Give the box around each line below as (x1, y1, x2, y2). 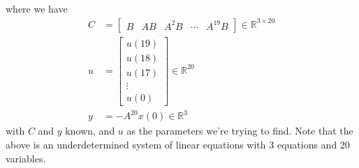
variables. (6, 151, 46, 165)
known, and (65, 123, 115, 138)
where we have (6, 1, 68, 15)
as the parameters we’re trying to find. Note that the (126, 123, 353, 138)
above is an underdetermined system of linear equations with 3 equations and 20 (6, 137, 350, 151)
